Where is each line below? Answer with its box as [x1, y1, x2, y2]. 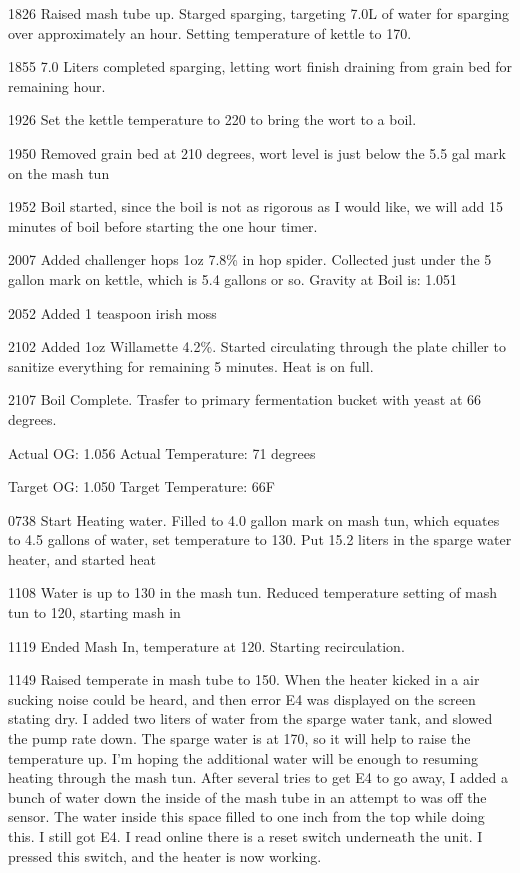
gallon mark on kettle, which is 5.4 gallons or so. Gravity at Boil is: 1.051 [8, 268, 458, 289]
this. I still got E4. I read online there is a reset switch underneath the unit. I [8, 826, 483, 846]
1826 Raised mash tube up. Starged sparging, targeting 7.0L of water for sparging [8, 3, 510, 23]
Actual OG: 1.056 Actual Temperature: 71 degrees [8, 442, 316, 463]
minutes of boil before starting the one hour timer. [8, 215, 318, 236]
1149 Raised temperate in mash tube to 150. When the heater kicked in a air [8, 669, 480, 690]
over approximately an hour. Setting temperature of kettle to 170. [8, 22, 412, 43]
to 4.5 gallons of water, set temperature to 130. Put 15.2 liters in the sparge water [8, 529, 512, 550]
